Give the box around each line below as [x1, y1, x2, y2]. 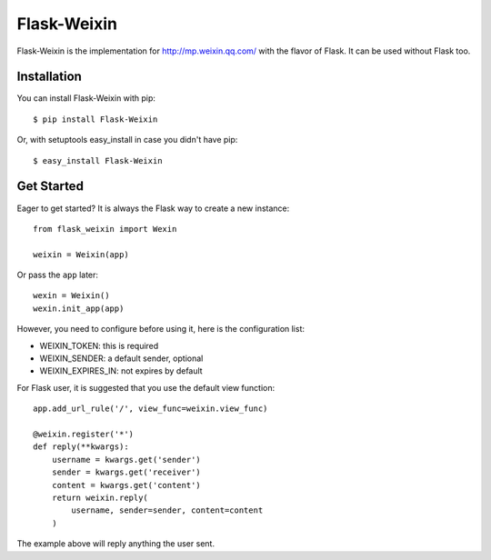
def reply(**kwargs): [33, 442, 129, 452]
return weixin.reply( [51, 492, 149, 503]
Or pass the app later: [16, 269, 99, 281]
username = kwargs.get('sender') [51, 455, 202, 465]
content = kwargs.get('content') [51, 480, 202, 490]
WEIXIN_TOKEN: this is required [39, 340, 159, 351]
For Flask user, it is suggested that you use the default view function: [16, 382, 276, 393]
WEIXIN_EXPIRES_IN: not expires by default [39, 365, 204, 376]
